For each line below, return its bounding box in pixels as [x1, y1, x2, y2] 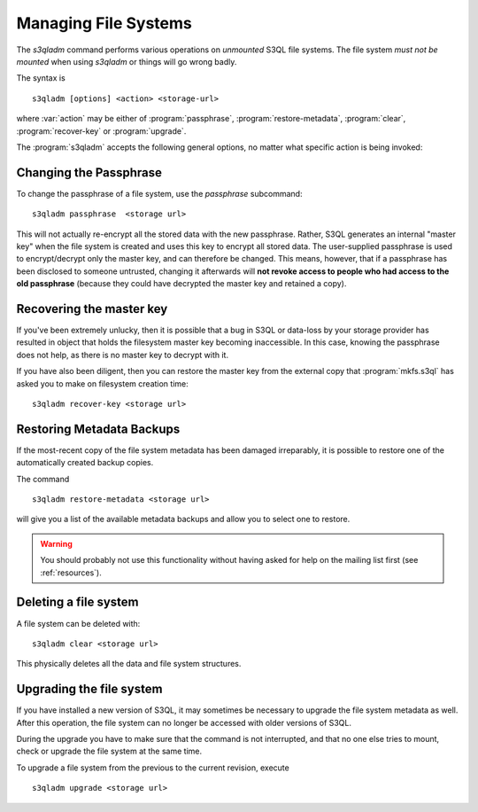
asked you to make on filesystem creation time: [16, 378, 189, 389]
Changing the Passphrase [16, 165, 163, 180]
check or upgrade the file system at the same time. [16, 746, 203, 757]
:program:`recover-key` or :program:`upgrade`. [16, 125, 187, 137]
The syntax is [16, 73, 66, 83]
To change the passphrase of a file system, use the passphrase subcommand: [16, 188, 303, 199]
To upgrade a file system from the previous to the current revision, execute [16, 762, 289, 773]
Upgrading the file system [16, 682, 163, 697]
